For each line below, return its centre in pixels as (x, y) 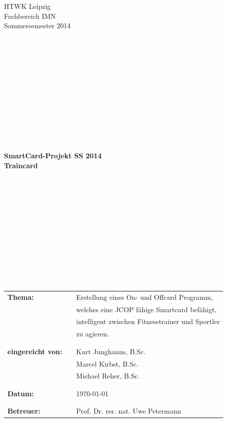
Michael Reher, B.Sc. (108, 376)
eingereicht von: (35, 351)
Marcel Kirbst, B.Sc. (107, 363)
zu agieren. (93, 334)
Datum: (21, 393)
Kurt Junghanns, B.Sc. (111, 351)
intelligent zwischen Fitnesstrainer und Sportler (148, 321)
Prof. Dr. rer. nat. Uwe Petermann (129, 411)
